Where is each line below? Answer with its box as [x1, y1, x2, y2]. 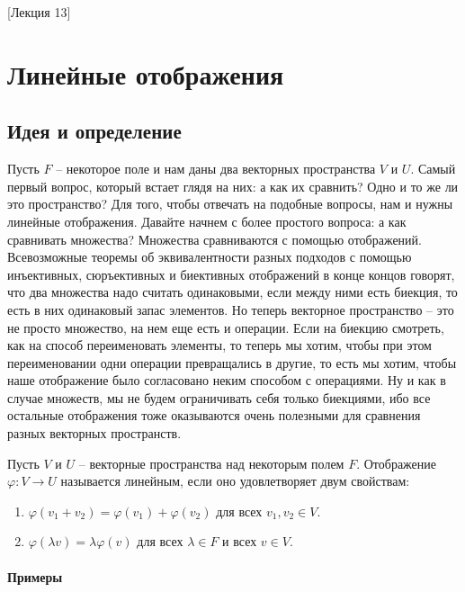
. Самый [410, 159, 456, 178]
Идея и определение [7, 117, 182, 145]
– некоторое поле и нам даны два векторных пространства [56, 159, 376, 178]
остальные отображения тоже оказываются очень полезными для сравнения [7, 406, 421, 425]
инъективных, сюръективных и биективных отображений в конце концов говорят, [7, 265, 455, 283]
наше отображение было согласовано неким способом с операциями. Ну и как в [7, 371, 446, 390]
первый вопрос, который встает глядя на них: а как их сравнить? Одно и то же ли [7, 176, 459, 195]
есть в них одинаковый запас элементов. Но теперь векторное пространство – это [7, 300, 454, 318]
